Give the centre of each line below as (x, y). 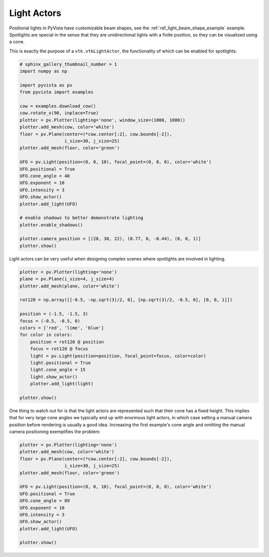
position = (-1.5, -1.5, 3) (54, 314)
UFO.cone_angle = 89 (45, 501)
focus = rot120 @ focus (59, 349)
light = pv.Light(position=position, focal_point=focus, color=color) (118, 356)
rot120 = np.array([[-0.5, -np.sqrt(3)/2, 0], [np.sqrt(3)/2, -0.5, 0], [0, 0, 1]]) (126, 300)
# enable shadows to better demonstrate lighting (81, 218)
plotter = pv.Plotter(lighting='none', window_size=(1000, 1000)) (102, 120)
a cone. (17, 42)
